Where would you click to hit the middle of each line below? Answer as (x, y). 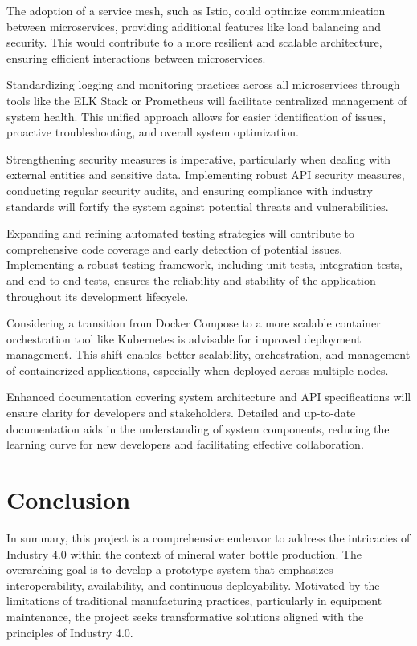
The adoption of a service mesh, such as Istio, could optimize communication (196, 10)
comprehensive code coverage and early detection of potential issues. (175, 248)
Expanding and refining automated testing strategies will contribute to (181, 233)
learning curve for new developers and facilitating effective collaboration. (185, 444)
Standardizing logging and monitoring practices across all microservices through (203, 85)
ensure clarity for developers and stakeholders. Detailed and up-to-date (181, 413)
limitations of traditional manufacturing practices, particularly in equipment (194, 601)
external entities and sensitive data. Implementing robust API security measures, (206, 175)
